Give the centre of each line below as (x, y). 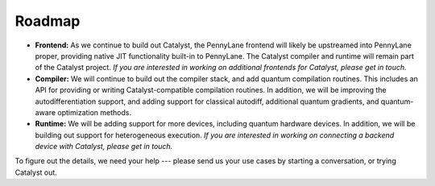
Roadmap (48, 21)
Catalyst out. (36, 172)
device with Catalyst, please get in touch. (104, 147)
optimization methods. (95, 112)
